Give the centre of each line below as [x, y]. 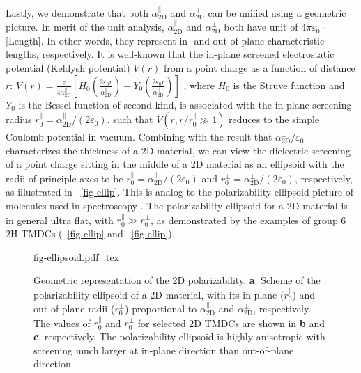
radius [19, 119]
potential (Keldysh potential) [68, 68]
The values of [62, 323]
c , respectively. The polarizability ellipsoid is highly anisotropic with [179, 336]
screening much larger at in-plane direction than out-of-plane [164, 350]
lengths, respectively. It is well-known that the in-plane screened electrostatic [170, 54]
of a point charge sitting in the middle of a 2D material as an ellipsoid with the [175, 164]
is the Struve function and [289, 85]
